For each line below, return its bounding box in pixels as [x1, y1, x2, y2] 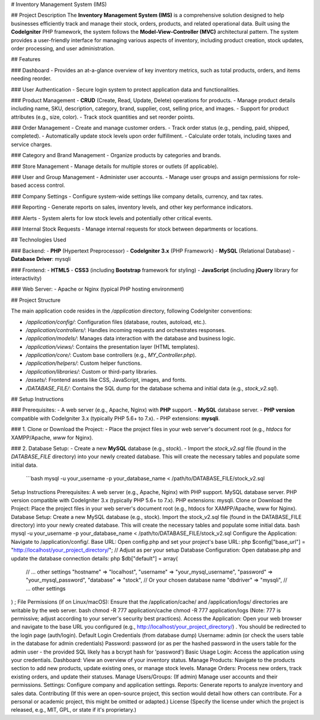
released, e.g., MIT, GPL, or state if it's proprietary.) [11, 706, 136, 713]
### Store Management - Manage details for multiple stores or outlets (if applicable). [11, 163, 219, 170]
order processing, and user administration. [11, 44, 115, 52]
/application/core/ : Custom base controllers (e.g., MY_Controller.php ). [25, 352, 197, 359]
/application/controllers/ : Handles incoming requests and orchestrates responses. [25, 326, 226, 333]
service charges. [11, 141, 52, 148]
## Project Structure [11, 297, 61, 304]
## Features [11, 56, 41, 63]
